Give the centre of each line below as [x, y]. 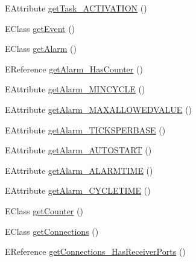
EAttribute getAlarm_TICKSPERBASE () [85, 129]
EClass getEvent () [40, 28]
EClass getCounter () [44, 210]
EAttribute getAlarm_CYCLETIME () [78, 190]
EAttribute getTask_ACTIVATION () [76, 8]
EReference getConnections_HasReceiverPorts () [95, 251]
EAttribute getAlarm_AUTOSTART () [78, 150]
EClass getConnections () [52, 231]
